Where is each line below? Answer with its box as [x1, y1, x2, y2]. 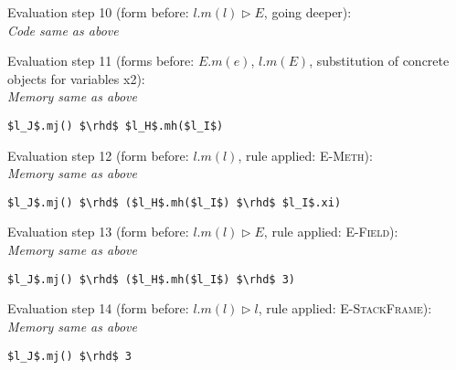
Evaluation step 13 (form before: [7, 222, 189, 241]
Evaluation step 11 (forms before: [7, 51, 195, 70]
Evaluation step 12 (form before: [7, 145, 189, 164]
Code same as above [7, 20, 119, 39]
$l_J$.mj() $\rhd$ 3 [7, 349, 133, 363]
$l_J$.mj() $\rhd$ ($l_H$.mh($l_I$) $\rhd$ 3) [7, 272, 295, 286]
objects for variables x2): [7, 69, 145, 88]
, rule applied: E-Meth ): [238, 145, 373, 164]
